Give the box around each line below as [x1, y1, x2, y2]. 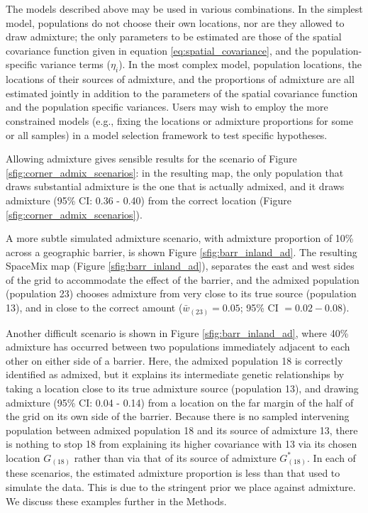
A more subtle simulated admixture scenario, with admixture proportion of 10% [6, 231, 354, 246]
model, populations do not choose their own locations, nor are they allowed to [6, 15, 345, 30]
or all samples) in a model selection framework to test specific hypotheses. [6, 127, 328, 142]
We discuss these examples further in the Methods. [6, 493, 227, 508]
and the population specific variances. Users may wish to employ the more [6, 99, 328, 114]
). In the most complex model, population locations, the [118, 57, 362, 72]
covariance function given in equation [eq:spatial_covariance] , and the [6, 43, 309, 57]
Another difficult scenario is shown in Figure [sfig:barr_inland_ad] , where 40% [6, 325, 349, 340]
